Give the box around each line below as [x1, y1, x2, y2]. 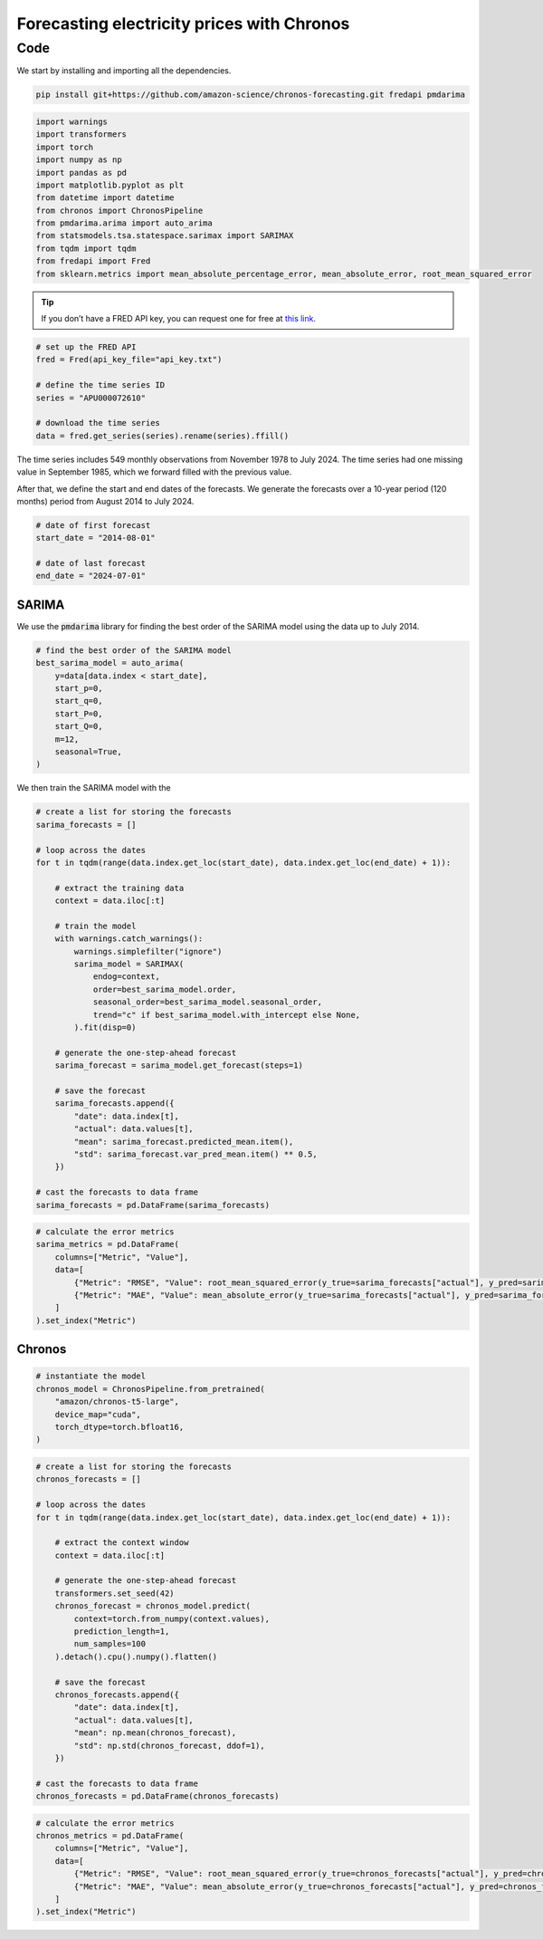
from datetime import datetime [35, 193, 176, 203]
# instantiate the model [35, 1371, 147, 1381]
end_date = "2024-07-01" [35, 571, 147, 581]
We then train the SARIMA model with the [16, 782, 171, 793]
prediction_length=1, [73, 1627, 170, 1637]
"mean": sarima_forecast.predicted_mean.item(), [73, 1137, 294, 1147]
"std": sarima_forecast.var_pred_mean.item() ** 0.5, [73, 1148, 318, 1159]
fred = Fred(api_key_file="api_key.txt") [35, 354, 223, 365]
